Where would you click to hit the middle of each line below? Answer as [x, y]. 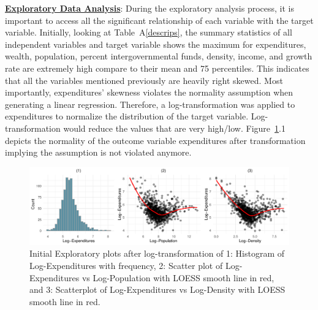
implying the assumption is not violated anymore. [98, 152]
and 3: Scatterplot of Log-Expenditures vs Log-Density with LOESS [157, 289]
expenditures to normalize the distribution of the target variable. [127, 116]
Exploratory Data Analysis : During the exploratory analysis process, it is [150, 8]
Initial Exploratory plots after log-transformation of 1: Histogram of [157, 253]
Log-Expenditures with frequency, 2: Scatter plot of [126, 266]
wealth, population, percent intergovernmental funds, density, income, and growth [159, 56]
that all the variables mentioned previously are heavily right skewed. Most [144, 80]
